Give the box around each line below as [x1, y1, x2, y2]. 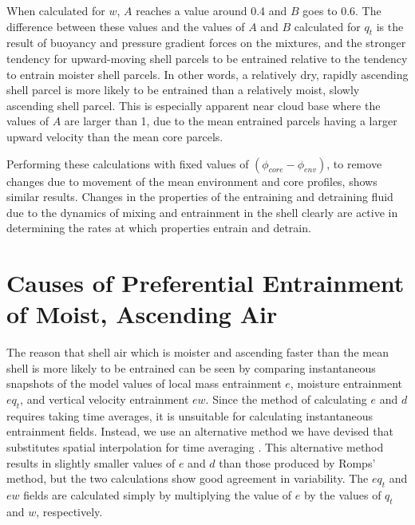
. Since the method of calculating [205, 391, 367, 408]
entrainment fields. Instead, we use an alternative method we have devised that [6, 423, 393, 440]
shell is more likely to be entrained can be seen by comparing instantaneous [6, 359, 376, 376]
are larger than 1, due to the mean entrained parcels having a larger [64, 112, 397, 129]
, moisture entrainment [290, 375, 402, 392]
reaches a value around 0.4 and [136, 2, 287, 18]
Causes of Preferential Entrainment [6, 266, 405, 299]
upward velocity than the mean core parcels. [6, 128, 223, 144]
